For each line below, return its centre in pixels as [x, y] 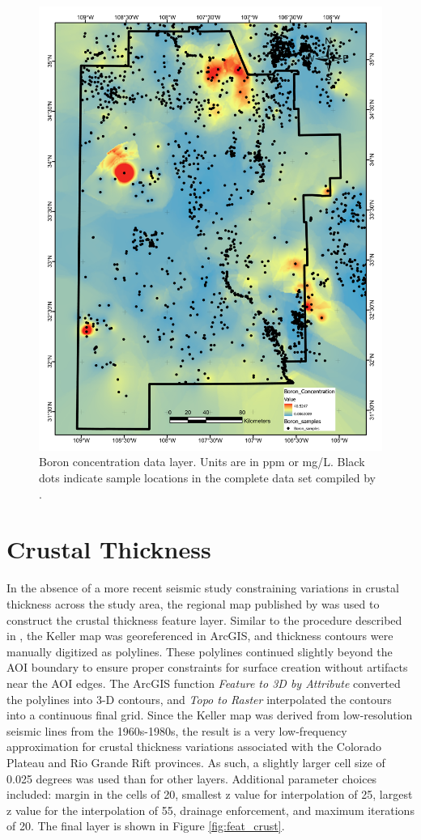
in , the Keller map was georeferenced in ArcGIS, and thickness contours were [200, 636]
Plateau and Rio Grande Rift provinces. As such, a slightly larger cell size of [196, 762]
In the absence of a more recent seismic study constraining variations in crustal [203, 588]
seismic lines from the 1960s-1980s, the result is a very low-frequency [177, 730]
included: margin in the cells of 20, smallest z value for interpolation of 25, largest [210, 794]
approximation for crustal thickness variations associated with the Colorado [194, 747]
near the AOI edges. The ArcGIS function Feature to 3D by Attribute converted [204, 683]
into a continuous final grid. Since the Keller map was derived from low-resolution [210, 715]
